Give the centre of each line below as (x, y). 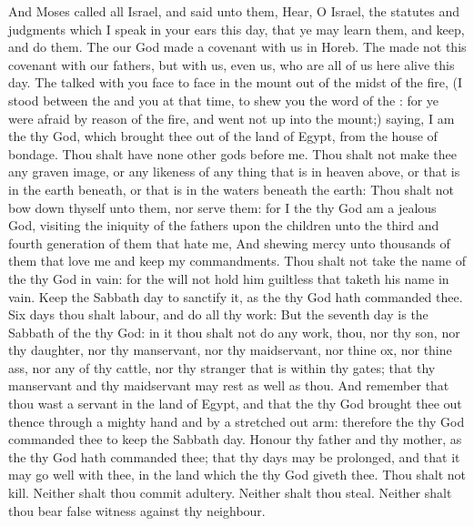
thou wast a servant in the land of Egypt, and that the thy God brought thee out (235, 404)
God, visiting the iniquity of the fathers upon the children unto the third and (224, 225)
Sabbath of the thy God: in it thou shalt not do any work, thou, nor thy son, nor (234, 332)
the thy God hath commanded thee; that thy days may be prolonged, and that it (234, 456)
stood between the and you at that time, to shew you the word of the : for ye (224, 100)
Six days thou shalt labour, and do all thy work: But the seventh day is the (218, 314)
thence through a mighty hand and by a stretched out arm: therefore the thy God (237, 421)
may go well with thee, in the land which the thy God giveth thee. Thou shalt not (237, 475)
